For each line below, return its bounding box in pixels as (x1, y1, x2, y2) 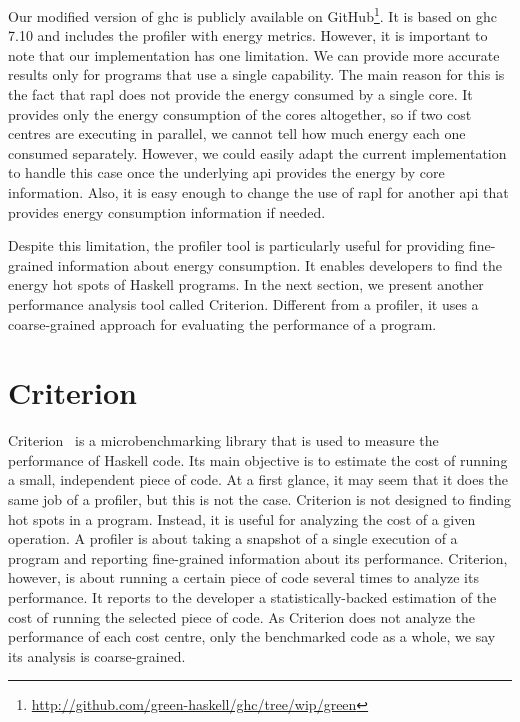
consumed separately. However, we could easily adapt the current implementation (8, 142, 507, 163)
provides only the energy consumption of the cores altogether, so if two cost (8, 103, 472, 124)
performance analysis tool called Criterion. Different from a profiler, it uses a (8, 293, 479, 314)
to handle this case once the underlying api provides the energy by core (8, 162, 445, 183)
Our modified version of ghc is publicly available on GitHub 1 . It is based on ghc (8, 3, 497, 26)
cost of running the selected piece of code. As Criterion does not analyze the (8, 606, 476, 627)
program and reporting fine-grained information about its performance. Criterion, (8, 547, 508, 568)
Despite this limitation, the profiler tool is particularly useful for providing (8, 235, 465, 256)
